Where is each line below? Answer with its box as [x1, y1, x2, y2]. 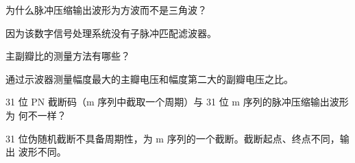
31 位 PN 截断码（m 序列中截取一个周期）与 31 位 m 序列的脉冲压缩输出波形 [5, 95, 349, 109]
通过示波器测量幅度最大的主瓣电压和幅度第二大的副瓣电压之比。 [5, 71, 293, 86]
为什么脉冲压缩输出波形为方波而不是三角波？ [5, 3, 207, 16]
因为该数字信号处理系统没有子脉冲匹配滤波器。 [5, 25, 217, 40]
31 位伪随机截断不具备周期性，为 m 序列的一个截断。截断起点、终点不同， [5, 131, 340, 145]
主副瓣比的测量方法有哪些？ [5, 49, 130, 63]
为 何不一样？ [5, 108, 66, 122]
